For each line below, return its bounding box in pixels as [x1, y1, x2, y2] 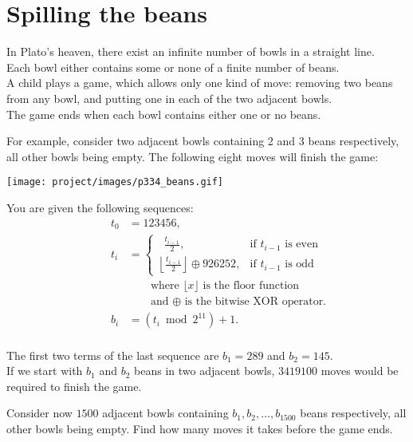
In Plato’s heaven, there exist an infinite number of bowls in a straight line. [6, 43, 375, 60]
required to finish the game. [6, 377, 142, 394]
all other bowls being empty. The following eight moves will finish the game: [6, 148, 379, 164]
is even [285, 239, 318, 251]
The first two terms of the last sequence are [6, 346, 219, 363]
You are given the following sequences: [6, 199, 194, 215]
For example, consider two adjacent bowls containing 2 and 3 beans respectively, [6, 132, 399, 149]
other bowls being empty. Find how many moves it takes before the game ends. [6, 420, 393, 436]
